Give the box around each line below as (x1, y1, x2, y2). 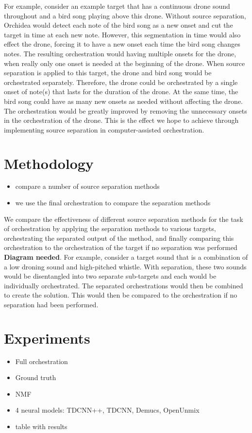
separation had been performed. (4, 299, 99, 309)
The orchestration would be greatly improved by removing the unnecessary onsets (4, 105, 247, 116)
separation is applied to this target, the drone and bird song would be (4, 67, 212, 78)
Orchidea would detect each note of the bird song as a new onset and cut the (4, 20, 233, 30)
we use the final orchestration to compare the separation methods (15, 198, 211, 208)
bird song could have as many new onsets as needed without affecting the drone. (4, 96, 243, 106)
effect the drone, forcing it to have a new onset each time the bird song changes (4, 39, 240, 49)
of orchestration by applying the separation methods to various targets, (4, 223, 216, 233)
